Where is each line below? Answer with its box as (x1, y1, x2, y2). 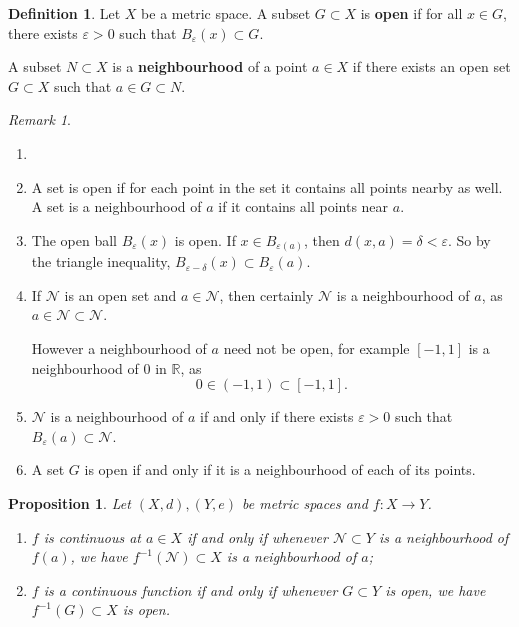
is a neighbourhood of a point (112, 56, 308, 77)
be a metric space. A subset (141, 3, 311, 23)
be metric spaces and (242, 493, 368, 514)
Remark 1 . (8, 109, 71, 130)
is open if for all (360, 3, 463, 23)
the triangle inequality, (31, 251, 171, 272)
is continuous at (43, 526, 142, 547)
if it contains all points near (218, 196, 389, 217)
